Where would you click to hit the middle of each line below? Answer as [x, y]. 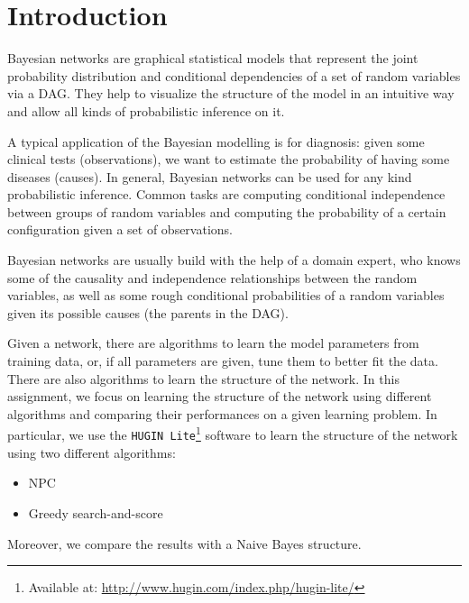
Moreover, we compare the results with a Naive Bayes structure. [184, 543]
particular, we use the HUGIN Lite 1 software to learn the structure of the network [233, 434]
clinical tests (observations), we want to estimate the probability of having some [229, 159]
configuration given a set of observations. [120, 229]
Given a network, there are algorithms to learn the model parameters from [213, 343]
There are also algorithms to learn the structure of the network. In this [203, 378]
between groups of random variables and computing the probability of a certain [227, 211]
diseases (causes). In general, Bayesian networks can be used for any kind [210, 176]
